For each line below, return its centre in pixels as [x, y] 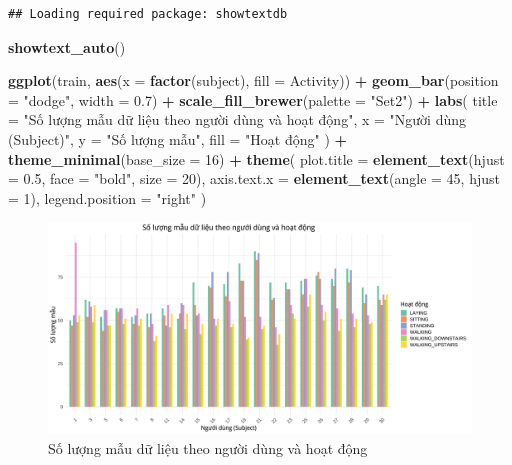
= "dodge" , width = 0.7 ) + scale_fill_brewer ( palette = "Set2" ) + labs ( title [253, 99]
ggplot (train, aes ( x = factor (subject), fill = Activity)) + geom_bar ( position [253, 80]
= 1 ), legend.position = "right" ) [107, 197]
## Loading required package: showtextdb [148, 14]
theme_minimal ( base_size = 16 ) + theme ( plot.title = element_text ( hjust [256, 158]
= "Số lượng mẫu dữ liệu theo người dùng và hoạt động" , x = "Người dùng [237, 119]
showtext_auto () [67, 46]
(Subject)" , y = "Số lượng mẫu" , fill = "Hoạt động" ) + [178, 138]
